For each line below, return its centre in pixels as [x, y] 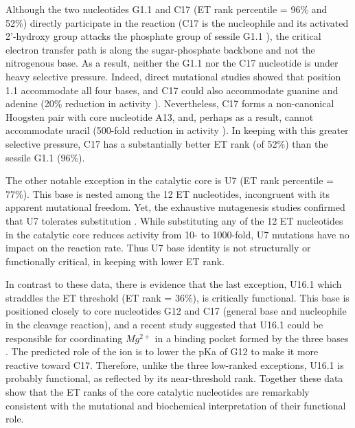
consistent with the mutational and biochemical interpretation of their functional [176, 405]
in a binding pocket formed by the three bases [252, 338]
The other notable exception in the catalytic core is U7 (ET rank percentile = [170, 180]
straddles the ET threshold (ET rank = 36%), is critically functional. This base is [177, 297]
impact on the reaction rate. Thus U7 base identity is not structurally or [158, 248]
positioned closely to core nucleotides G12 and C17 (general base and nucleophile [176, 311]
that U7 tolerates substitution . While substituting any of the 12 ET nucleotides [174, 220]
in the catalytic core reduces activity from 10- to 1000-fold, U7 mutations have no [177, 234]
